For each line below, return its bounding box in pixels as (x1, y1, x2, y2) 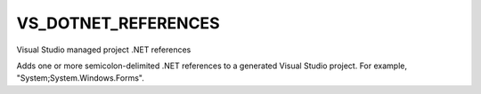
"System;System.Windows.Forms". (16, 73, 144, 83)
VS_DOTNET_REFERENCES (16, 13, 220, 33)
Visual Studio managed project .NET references (16, 44, 192, 55)
